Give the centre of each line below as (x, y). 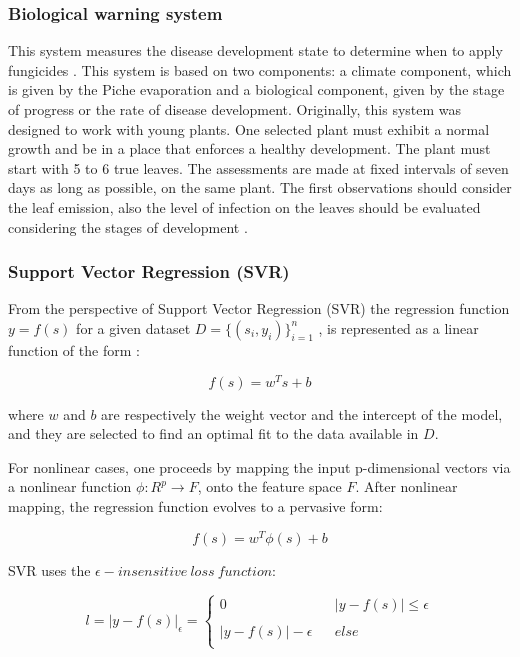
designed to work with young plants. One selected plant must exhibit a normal (249, 128)
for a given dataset (133, 327)
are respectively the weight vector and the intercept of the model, (302, 413)
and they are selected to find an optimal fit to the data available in (213, 433)
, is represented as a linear (398, 327)
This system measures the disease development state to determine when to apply (255, 50)
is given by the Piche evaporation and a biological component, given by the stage (256, 89)
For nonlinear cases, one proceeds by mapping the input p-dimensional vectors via (259, 466)
